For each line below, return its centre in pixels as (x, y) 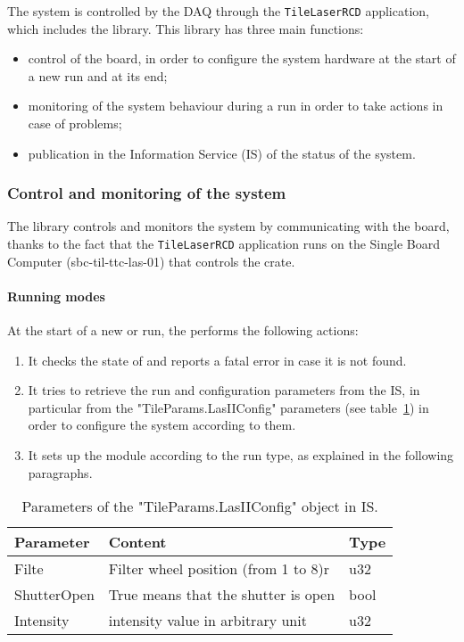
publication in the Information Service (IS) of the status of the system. (222, 153)
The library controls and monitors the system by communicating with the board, (228, 226)
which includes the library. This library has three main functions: (186, 28)
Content (137, 542)
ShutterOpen (54, 595)
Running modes (56, 296)
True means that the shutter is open (222, 595)
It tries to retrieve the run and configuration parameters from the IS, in (224, 390)
